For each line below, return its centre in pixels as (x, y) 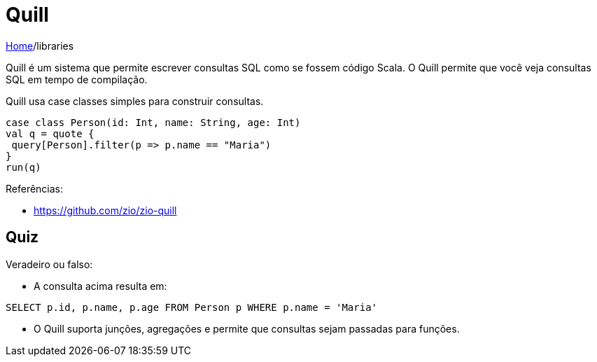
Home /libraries (40, 46)
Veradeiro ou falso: (49, 264)
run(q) (23, 167)
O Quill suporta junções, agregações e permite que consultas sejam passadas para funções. (247, 328)
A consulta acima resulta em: (100, 286)
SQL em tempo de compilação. (77, 79)
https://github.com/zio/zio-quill (105, 210)
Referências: (35, 188)
